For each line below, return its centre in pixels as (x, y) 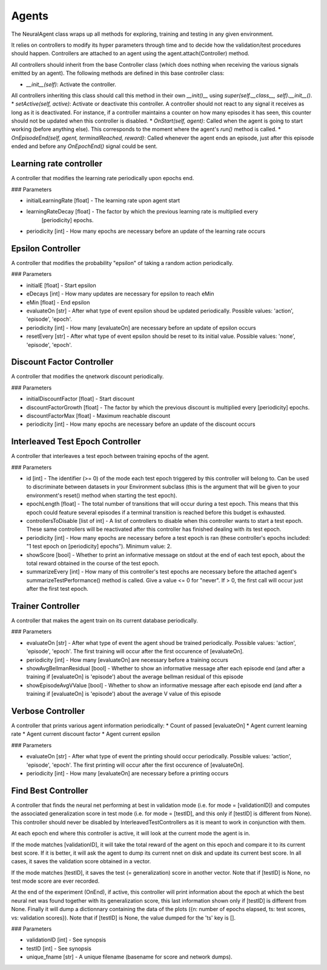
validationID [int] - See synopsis (66, 940)
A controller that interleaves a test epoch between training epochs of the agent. (111, 456)
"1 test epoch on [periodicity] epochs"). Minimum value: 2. (99, 547)
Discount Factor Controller (62, 362)
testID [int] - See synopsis (59, 948)
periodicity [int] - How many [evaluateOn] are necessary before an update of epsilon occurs (141, 328)
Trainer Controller (45, 606)
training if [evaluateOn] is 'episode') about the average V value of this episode (124, 694)
